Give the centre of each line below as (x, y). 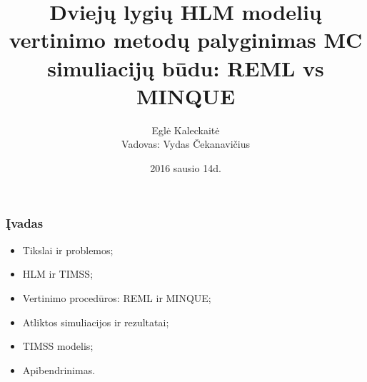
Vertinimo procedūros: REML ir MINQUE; (117, 297)
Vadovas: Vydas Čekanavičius (186, 144)
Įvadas (25, 223)
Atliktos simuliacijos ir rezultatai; (96, 322)
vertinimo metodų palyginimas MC (186, 40)
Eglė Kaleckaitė (186, 130)
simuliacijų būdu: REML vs (186, 67)
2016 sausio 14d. (186, 167)
